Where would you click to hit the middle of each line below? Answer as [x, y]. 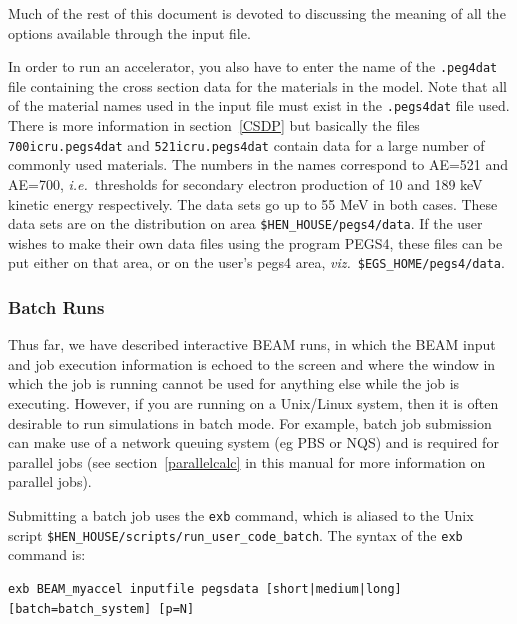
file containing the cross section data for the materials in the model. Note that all [257, 85]
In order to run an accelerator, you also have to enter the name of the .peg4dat [253, 66]
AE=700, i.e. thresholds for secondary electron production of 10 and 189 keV [245, 183]
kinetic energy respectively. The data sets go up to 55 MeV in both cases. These [253, 203]
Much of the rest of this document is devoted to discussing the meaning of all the [257, 13]
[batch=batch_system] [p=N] [101, 608]
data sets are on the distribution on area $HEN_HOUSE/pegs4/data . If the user [245, 223]
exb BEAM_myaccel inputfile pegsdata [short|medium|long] [205, 588]
